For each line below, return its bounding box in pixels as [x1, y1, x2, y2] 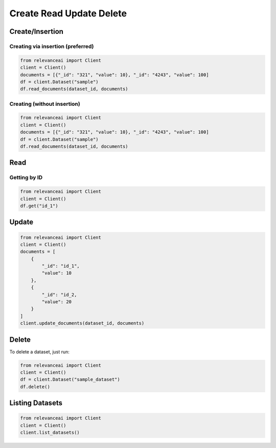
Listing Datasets [9, 399, 62, 408]
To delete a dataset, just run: [9, 348, 70, 355]
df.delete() [20, 384, 51, 390]
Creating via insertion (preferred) [9, 42, 94, 50]
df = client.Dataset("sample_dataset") [20, 376, 120, 383]
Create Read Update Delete [9, 8, 127, 19]
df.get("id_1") [20, 203, 58, 209]
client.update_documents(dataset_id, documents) [20, 320, 145, 326]
